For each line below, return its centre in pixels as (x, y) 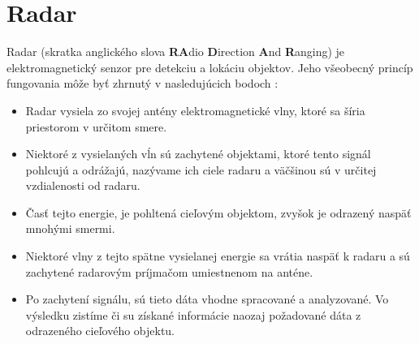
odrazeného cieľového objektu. (100, 331)
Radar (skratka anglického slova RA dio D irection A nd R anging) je (176, 52)
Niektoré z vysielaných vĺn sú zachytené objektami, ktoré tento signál (198, 154)
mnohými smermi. (70, 228)
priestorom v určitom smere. (96, 126)
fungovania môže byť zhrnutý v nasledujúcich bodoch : (143, 83)
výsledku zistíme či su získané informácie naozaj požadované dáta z (193, 314)
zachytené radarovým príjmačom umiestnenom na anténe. (169, 271)
